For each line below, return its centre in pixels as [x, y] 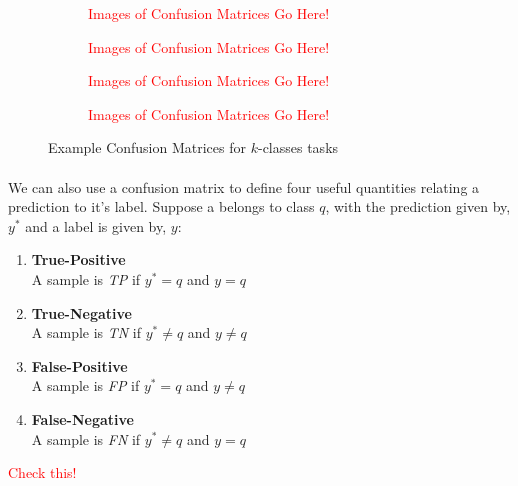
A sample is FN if [86, 438]
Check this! [42, 472]
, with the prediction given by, [418, 206]
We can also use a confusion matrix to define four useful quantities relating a [244, 186]
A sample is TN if [86, 332]
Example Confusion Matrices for [147, 147]
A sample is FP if [85, 385]
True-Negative [81, 312]
